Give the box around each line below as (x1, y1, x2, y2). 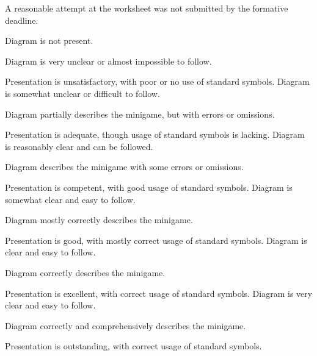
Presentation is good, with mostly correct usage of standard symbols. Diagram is (5, 233, 307, 246)
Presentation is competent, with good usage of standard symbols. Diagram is (5, 180, 293, 193)
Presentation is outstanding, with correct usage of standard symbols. (5, 340, 262, 352)
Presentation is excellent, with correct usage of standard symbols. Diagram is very (5, 287, 313, 299)
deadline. (5, 13, 38, 26)
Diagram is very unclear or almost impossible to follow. (5, 54, 212, 67)
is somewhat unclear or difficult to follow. (5, 87, 160, 99)
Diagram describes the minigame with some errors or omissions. (5, 160, 244, 173)
